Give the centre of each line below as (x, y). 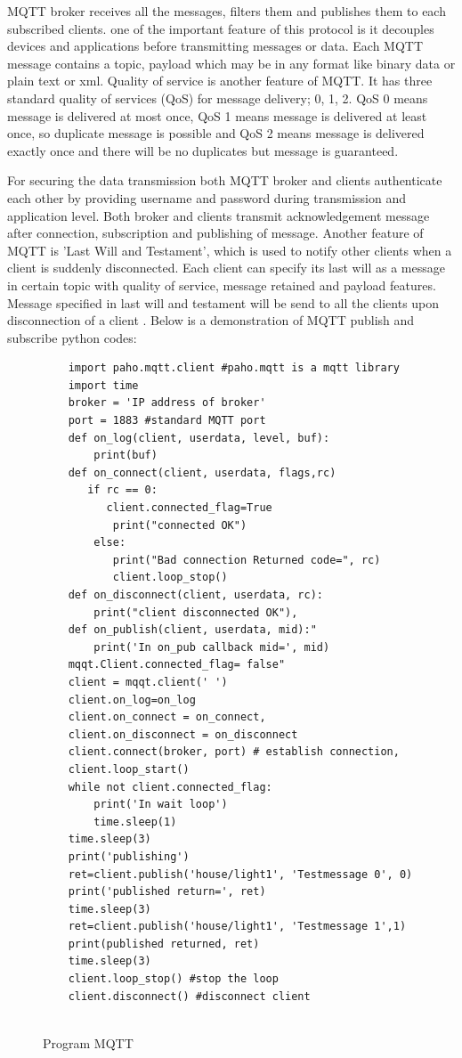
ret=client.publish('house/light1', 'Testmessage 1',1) (237, 927)
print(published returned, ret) (164, 944)
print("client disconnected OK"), (196, 612)
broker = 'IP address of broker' (167, 403)
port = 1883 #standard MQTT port (167, 421)
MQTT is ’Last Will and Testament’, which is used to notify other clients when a (230, 250)
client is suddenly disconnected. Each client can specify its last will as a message (226, 268)
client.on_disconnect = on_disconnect (183, 734)
